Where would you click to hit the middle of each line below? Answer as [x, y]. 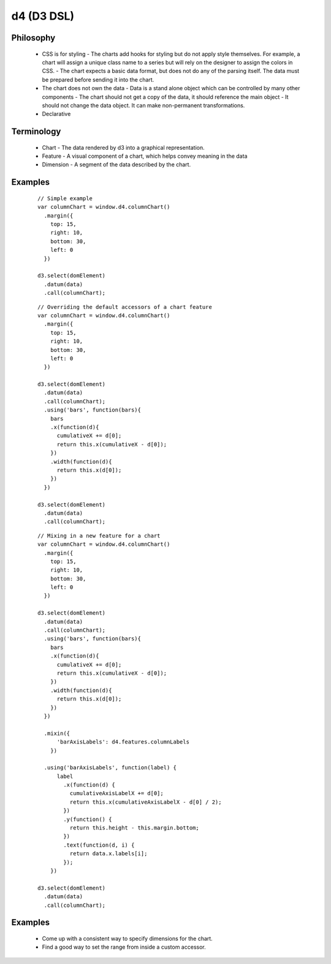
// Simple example [65, 198]
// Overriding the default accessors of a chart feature [125, 307]
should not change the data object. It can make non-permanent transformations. [143, 105]
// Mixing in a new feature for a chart [99, 535]
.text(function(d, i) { [99, 845]
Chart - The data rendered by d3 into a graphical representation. [123, 147]
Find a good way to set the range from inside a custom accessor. [124, 947]
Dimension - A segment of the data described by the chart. [116, 165]
